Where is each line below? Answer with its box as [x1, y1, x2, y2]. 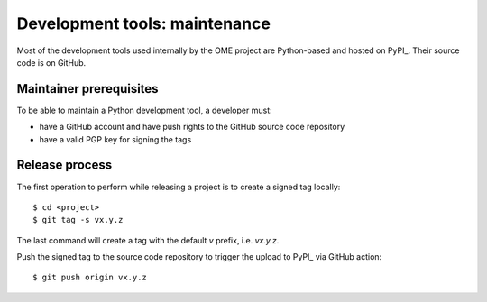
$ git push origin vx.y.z [32, 272, 148, 283]
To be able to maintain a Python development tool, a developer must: [16, 105, 272, 115]
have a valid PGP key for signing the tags [39, 133, 192, 144]
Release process [16, 158, 113, 173]
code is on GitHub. [16, 57, 87, 68]
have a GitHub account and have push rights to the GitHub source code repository [39, 122, 345, 133]
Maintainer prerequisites [16, 81, 159, 96]
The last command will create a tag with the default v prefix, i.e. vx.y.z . [16, 234, 280, 245]
